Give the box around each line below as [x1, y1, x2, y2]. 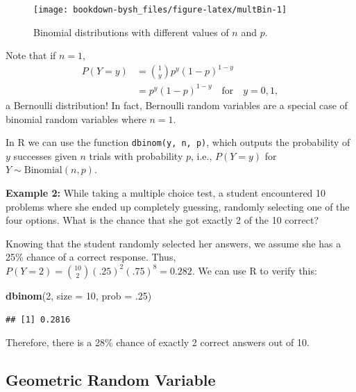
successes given [13, 148, 77, 163]
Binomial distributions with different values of [33, 24, 229, 39]
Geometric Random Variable [6, 369, 216, 391]
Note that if [6, 48, 56, 63]
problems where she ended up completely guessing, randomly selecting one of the [6, 199, 350, 213]
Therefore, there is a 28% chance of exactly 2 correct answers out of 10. [6, 335, 310, 350]
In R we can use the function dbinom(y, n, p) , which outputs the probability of [6, 135, 350, 149]
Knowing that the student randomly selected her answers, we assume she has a [6, 236, 341, 250]
